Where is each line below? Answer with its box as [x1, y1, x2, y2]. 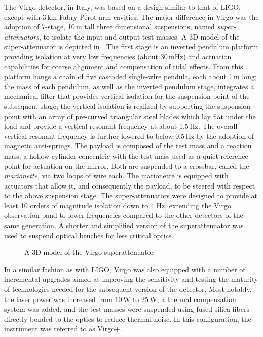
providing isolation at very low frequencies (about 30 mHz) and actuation [4, 51, 232, 61]
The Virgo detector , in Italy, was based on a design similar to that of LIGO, [4, 2, 241, 12]
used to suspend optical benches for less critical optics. [4, 230, 174, 240]
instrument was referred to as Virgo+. [4, 323, 122, 334]
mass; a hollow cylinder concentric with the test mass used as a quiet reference [4, 150, 248, 161]
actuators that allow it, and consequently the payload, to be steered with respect [4, 180, 255, 191]
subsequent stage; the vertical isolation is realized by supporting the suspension [4, 100, 251, 111]
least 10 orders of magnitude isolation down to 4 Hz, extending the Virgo [4, 200, 231, 210]
